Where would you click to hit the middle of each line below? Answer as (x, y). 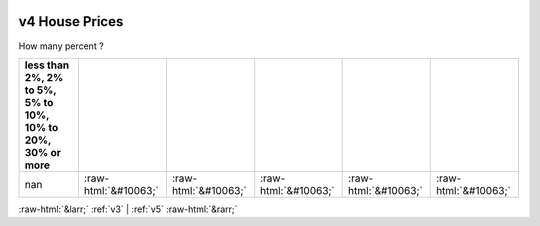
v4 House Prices (71, 21)
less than (47, 65)
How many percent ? (61, 46)
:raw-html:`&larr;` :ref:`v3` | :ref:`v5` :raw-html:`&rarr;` (128, 209)
